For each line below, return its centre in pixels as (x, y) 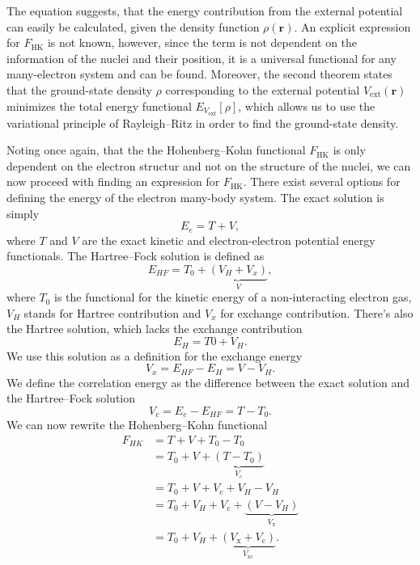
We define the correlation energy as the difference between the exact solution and (208, 382)
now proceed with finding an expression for (113, 181)
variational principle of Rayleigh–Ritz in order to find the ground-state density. (203, 122)
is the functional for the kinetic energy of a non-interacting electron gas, (233, 297)
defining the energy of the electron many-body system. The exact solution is (195, 198)
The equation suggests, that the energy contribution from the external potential (205, 11)
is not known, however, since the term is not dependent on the (202, 42)
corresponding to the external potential (263, 89)
